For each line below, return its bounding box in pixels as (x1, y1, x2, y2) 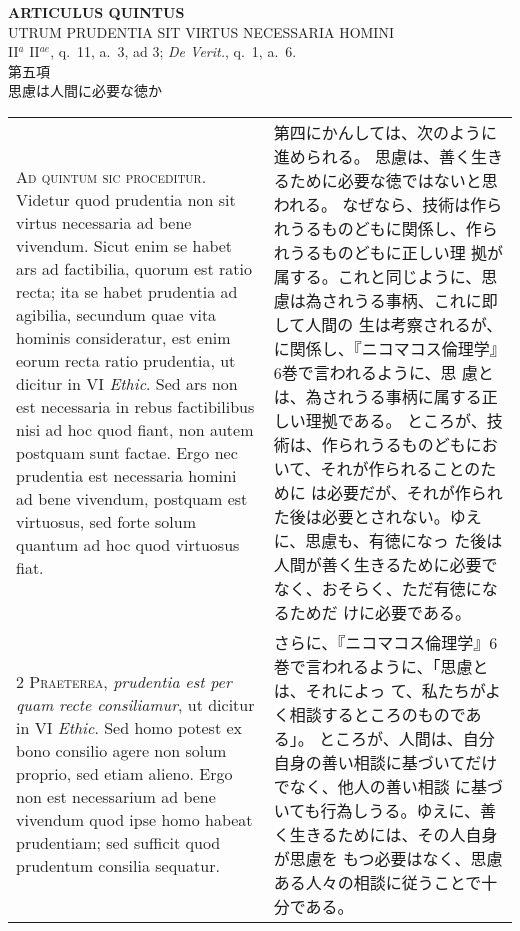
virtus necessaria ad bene (16, 210, 192, 234)
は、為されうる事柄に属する (273, 384, 482, 408)
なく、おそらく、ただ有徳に (273, 576, 482, 600)
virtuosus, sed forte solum (16, 509, 197, 533)
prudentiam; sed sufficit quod (16, 831, 221, 855)
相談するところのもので (289, 702, 466, 726)
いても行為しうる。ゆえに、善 (273, 798, 497, 822)
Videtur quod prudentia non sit (16, 187, 236, 211)
